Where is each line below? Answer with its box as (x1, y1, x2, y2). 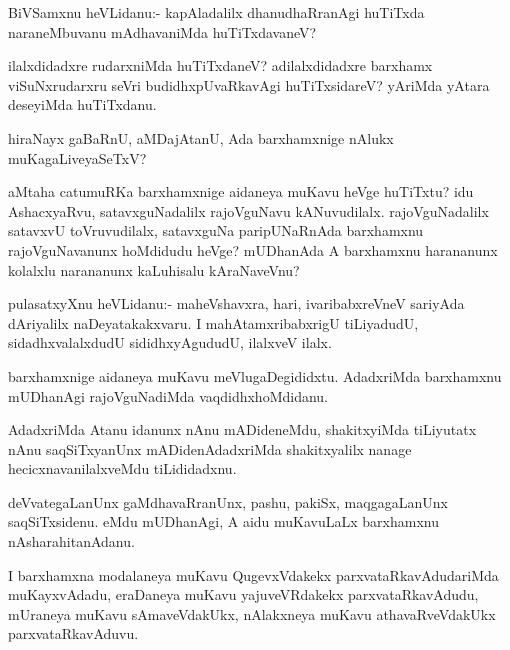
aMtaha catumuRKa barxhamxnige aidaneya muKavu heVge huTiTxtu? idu (8, 181, 474, 202)
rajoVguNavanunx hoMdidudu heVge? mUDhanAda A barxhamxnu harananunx (8, 239, 498, 260)
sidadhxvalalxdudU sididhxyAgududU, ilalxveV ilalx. (8, 332, 332, 353)
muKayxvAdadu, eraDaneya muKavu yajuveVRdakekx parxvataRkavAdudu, (8, 584, 479, 605)
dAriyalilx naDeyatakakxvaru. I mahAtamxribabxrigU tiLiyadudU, (8, 312, 419, 333)
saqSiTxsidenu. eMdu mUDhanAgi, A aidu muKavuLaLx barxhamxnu (8, 511, 439, 532)
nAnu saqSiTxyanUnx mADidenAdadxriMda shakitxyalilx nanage (8, 438, 412, 459)
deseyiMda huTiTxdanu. (8, 94, 157, 115)
